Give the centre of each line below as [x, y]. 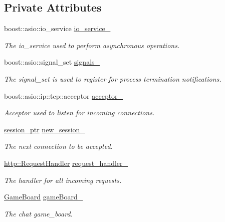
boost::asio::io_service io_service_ [57, 28]
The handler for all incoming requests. [63, 180]
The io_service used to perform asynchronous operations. [92, 45]
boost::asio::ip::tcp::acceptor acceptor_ [64, 95]
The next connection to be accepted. [58, 146]
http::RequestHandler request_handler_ [66, 163]
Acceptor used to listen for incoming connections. [79, 113]
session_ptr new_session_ [45, 129]
